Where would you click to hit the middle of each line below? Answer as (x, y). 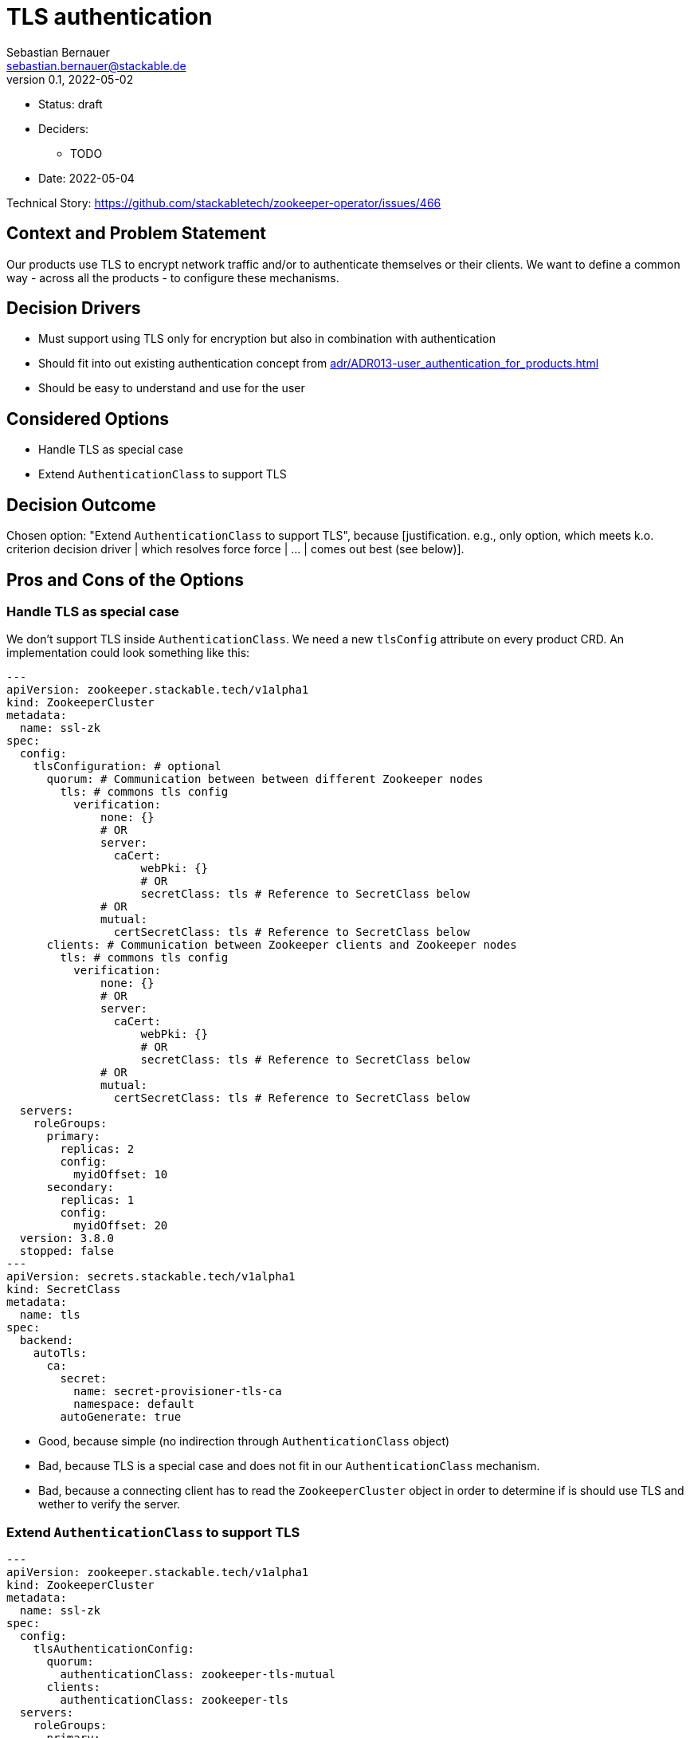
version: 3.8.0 (67, 1239)
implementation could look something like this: (128, 653)
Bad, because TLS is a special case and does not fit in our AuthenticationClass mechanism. (289, 1466)
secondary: (80, 1188)
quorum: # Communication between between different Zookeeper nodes (265, 779)
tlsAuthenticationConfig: (114, 1649)
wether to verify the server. (110, 1504)
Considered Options (88, 419)
